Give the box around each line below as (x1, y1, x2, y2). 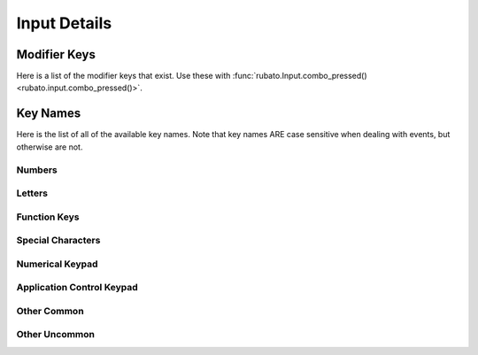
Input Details (16, 13, 112, 33)
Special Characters (16, 235, 101, 247)
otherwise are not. (16, 142, 83, 152)
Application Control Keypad (16, 282, 139, 294)
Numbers (16, 164, 58, 176)
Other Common (16, 305, 84, 317)
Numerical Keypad (16, 258, 98, 270)
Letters (16, 187, 49, 199)
